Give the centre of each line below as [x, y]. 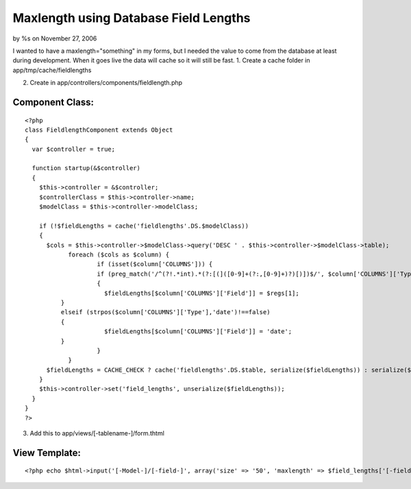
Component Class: [53, 102]
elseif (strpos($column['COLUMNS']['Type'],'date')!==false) [165, 312]
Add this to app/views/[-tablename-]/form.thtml [97, 433]
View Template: [47, 453]
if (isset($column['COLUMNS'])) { [155, 264]
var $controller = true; [74, 149]
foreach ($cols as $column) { [119, 254]
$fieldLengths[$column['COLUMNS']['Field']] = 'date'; [198, 332]
